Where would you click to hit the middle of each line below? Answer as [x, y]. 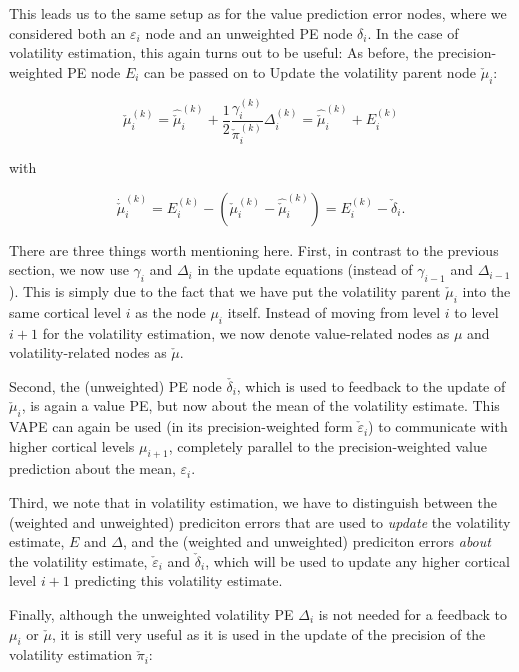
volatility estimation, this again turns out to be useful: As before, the [221, 52]
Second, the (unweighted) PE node [115, 385]
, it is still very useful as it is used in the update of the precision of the [268, 633]
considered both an [67, 32]
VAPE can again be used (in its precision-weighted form [181, 426]
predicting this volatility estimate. [178, 580]
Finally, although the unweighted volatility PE [151, 614]
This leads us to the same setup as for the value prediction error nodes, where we [258, 13]
